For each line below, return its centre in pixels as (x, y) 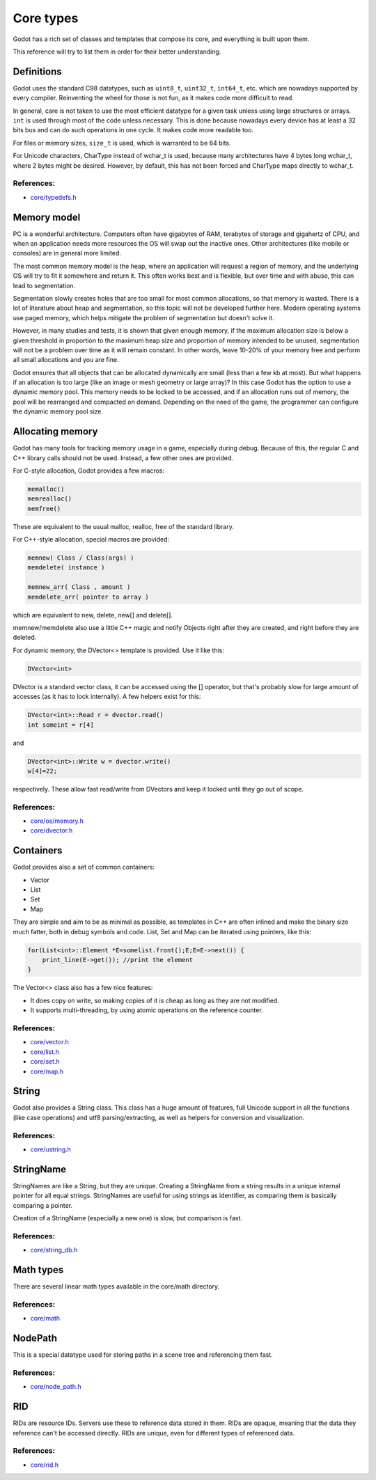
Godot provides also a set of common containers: (84, 867)
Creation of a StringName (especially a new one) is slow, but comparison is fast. (128, 1218)
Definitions (37, 71)
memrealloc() (50, 499)
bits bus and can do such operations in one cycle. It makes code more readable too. (133, 130)
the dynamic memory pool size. (58, 411)
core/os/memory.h (57, 821)
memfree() (44, 509)
